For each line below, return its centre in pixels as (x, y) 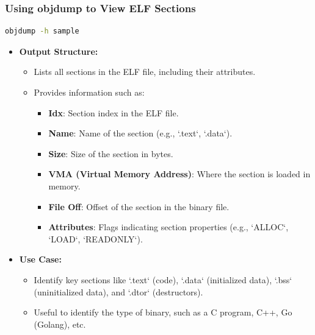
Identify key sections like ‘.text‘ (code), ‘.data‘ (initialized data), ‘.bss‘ (163, 279)
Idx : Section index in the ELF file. (114, 112)
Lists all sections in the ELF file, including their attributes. (145, 72)
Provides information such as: (89, 92)
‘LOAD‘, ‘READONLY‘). (96, 238)
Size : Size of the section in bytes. (111, 153)
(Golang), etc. (60, 324)
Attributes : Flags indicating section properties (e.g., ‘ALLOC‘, (168, 227)
